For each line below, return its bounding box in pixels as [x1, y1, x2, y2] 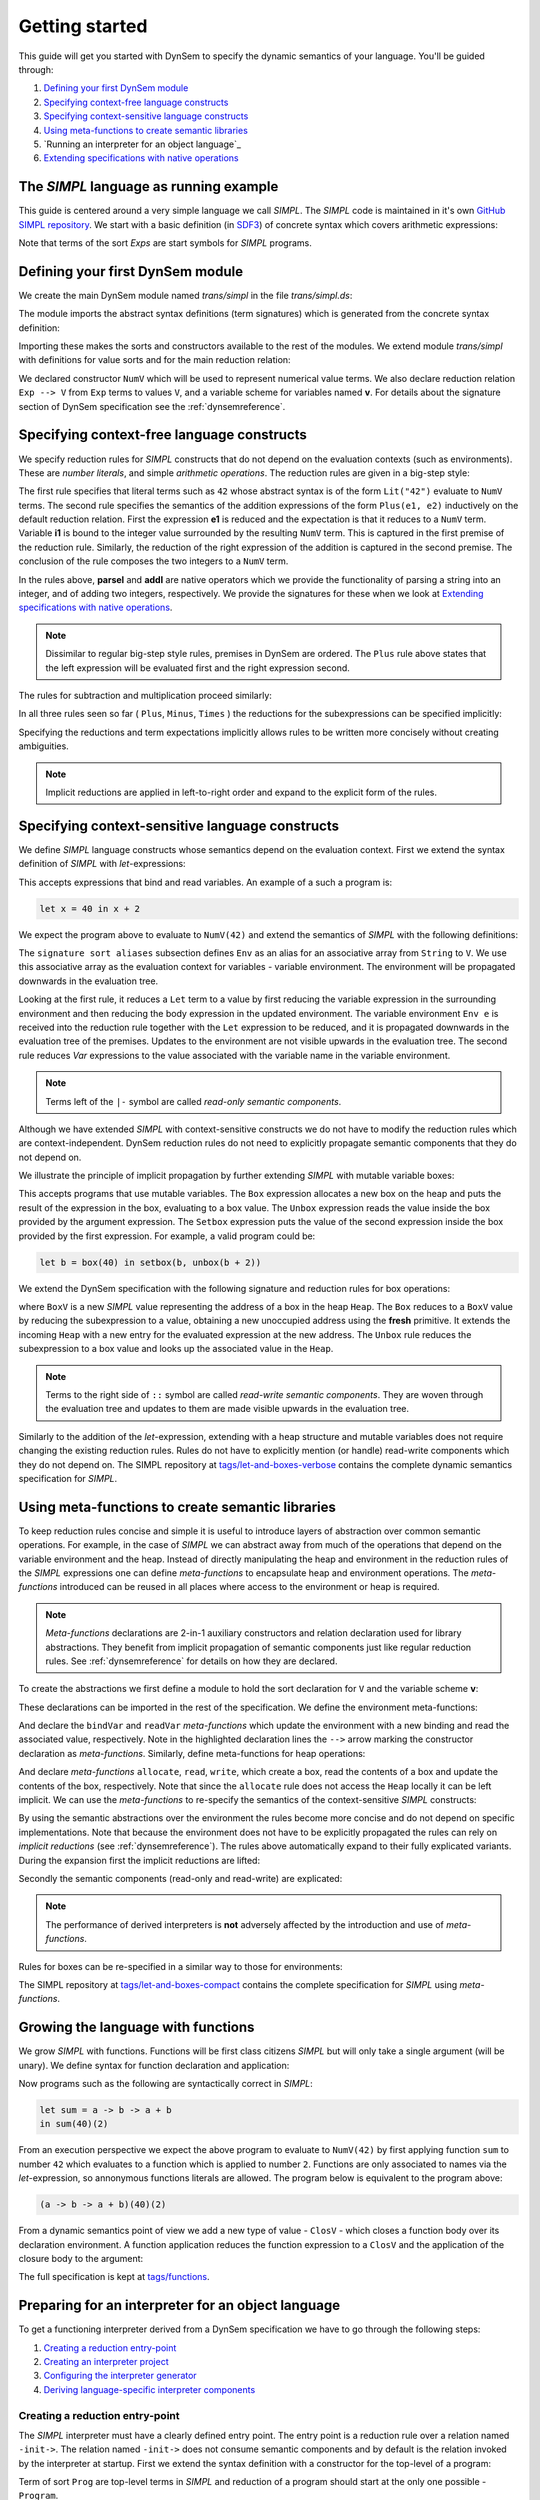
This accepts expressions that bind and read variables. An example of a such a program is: [18, 876, 393, 888]
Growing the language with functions [18, 2019, 255, 2036]
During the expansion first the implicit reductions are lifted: [18, 1854, 260, 1866]
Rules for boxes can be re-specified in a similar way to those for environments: [18, 1960, 344, 1972]
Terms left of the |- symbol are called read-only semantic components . [45, 1095, 342, 1107]
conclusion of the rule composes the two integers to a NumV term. [18, 555, 289, 567]
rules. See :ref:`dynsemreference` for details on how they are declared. [45, 1655, 338, 1667]
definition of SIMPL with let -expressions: [18, 858, 186, 870]
